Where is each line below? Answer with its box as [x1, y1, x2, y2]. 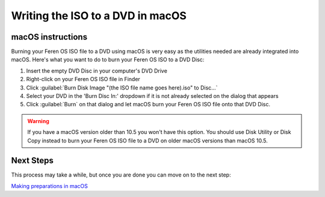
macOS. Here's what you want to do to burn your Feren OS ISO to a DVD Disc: [11, 56, 205, 63]
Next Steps [11, 156, 54, 166]
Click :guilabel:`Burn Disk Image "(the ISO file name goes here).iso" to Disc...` [26, 84, 218, 91]
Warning [27, 117, 49, 124]
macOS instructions [11, 32, 87, 42]
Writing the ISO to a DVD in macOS [11, 9, 187, 22]
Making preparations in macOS [11, 182, 88, 189]
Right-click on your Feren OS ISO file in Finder [26, 76, 141, 83]
